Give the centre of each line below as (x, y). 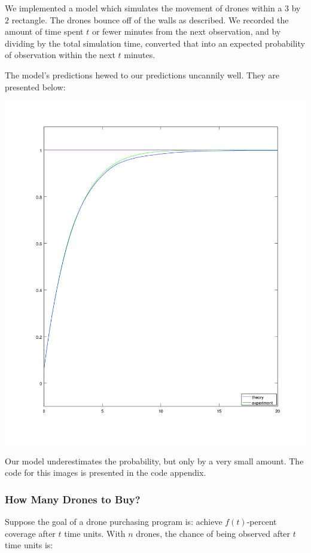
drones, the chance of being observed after (213, 533)
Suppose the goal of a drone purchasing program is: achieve (114, 521)
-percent (262, 521)
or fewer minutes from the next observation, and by (186, 31)
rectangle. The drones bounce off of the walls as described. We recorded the (150, 19)
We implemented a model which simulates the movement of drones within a (144, 8)
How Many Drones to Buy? (73, 499)
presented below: (35, 86)
